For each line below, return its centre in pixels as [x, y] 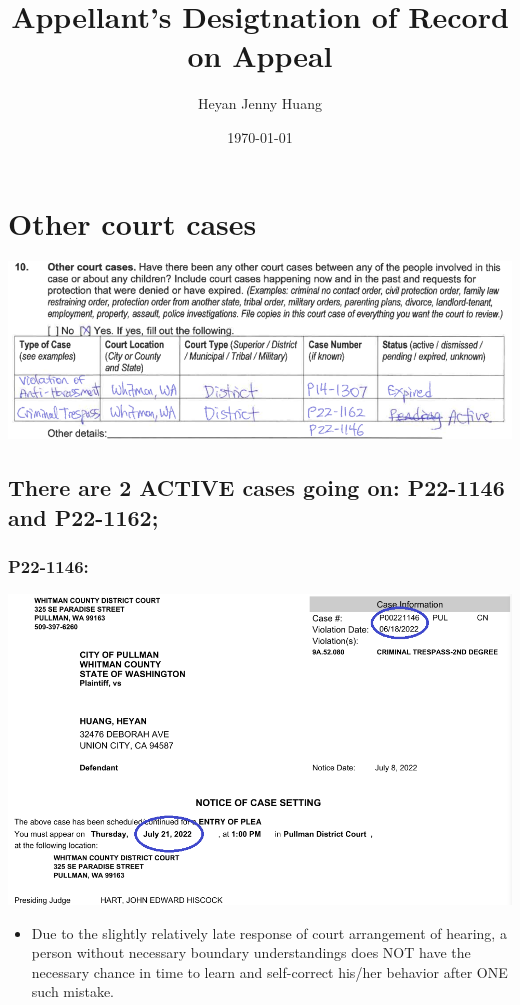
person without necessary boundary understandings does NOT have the [251, 952]
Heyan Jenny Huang [260, 103]
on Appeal [260, 55]
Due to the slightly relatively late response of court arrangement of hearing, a [269, 932]
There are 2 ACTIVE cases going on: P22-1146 [256, 487]
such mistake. [72, 991]
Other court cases [132, 222]
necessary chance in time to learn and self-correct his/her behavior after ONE [269, 971]
